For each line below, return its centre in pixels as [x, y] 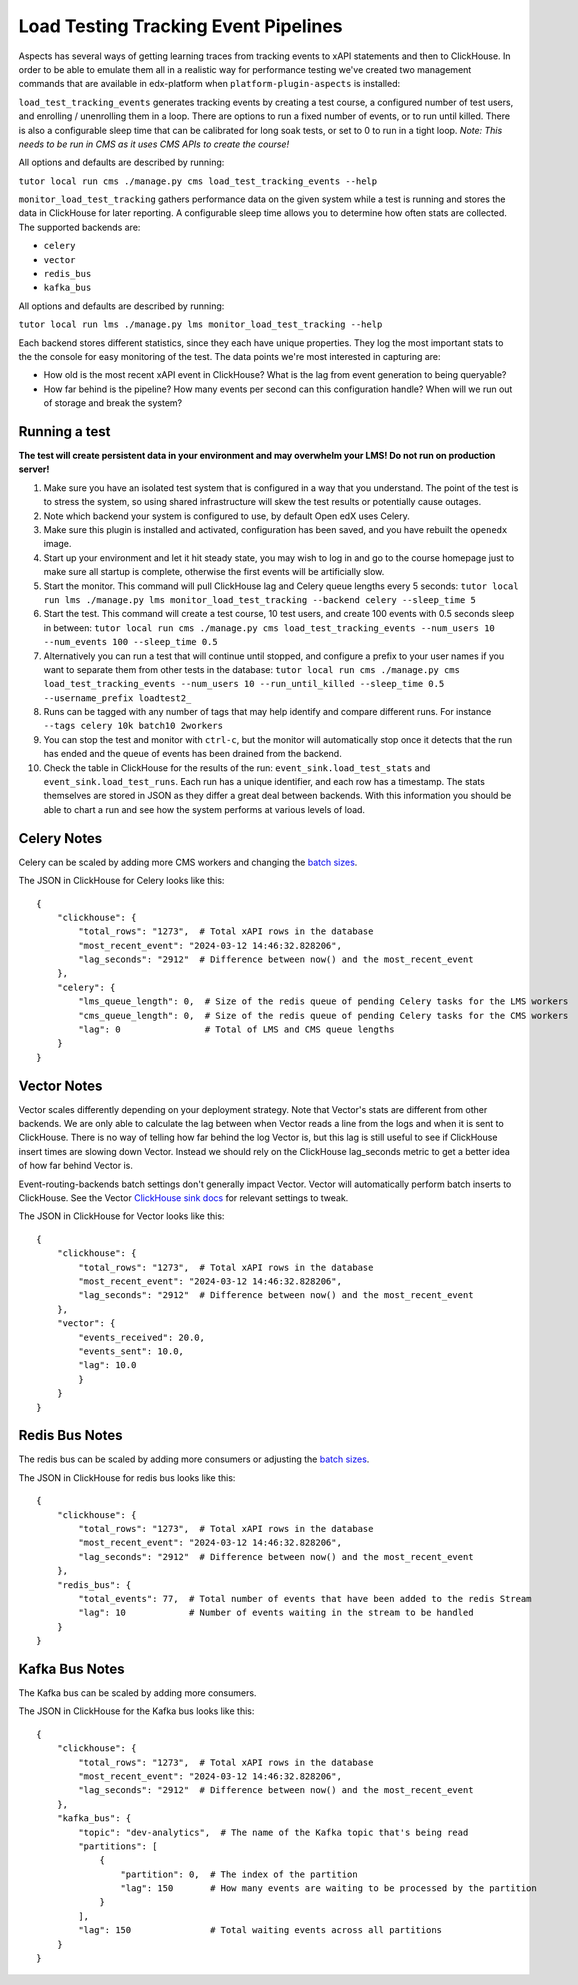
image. [57, 544]
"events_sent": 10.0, [131, 1351]
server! [34, 469]
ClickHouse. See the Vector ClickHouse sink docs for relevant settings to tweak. [183, 1198]
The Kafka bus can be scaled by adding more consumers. [137, 1693]
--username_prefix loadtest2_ [117, 698]
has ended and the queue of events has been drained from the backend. [192, 754]
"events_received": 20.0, [141, 1337]
